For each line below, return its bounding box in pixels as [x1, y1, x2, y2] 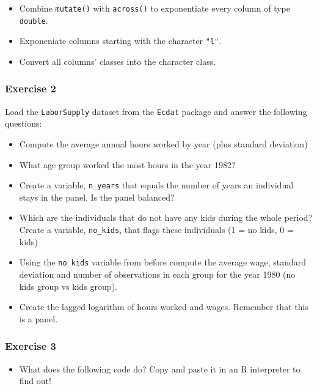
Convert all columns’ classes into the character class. [19, 54, 216, 67]
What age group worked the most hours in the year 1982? [19, 158, 236, 171]
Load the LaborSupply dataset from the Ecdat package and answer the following [5, 105, 307, 117]
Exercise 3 [5, 338, 56, 354]
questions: [5, 117, 42, 130]
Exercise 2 [5, 81, 56, 96]
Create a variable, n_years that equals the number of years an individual [19, 179, 294, 191]
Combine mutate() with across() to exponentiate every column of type [19, 2, 291, 14]
